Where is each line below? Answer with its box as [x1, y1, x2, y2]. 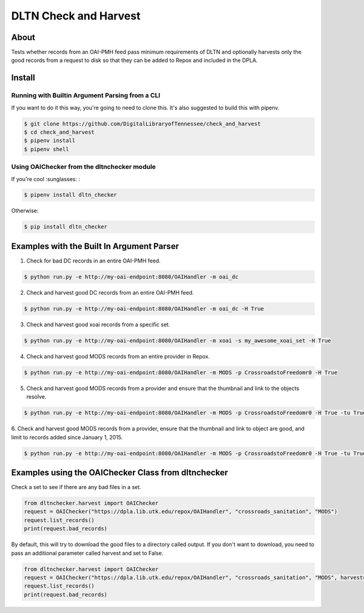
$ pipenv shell [24, 146, 69, 152]
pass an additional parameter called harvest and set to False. [11, 549, 164, 556]
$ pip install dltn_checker [24, 224, 107, 230]
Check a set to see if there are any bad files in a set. [11, 484, 142, 491]
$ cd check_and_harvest [24, 128, 95, 135]
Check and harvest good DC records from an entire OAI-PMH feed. [26, 289, 194, 296]
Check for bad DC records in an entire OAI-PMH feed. [26, 257, 161, 264]
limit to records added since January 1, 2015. [11, 433, 123, 440]
